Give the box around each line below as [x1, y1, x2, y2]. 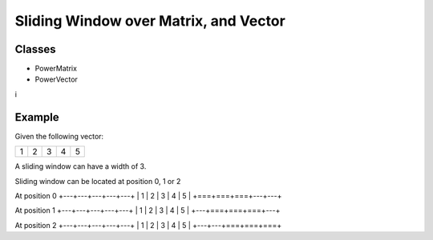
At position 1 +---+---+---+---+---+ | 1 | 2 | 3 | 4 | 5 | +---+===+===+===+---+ [14, 206, 281, 215]
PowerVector [34, 74, 78, 84]
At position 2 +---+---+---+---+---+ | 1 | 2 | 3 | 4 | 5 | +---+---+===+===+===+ [14, 220, 282, 230]
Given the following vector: [14, 131, 104, 141]
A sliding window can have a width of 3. [14, 162, 147, 171]
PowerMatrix [34, 64, 78, 74]
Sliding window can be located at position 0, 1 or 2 [14, 176, 181, 186]
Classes [14, 42, 56, 56]
